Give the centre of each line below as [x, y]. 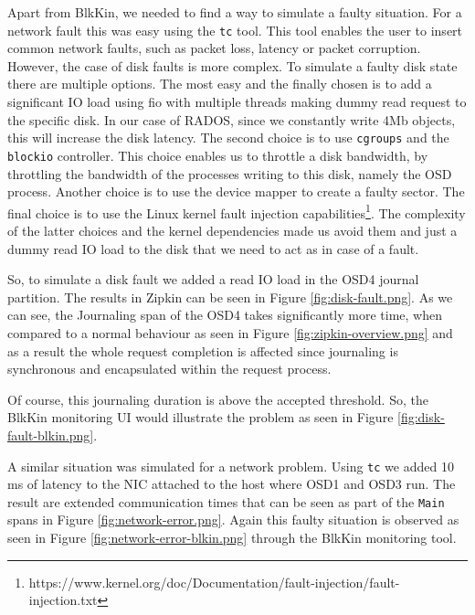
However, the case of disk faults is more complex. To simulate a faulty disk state [232, 65]
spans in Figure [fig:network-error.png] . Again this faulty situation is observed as [233, 520]
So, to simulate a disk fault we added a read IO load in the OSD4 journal [213, 279]
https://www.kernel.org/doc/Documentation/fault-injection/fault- [214, 582]
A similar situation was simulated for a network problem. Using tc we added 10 [231, 466]
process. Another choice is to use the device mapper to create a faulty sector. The [236, 191]
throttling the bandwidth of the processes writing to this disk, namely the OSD [230, 173]
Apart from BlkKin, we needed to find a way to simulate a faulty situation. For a [235, 12]
